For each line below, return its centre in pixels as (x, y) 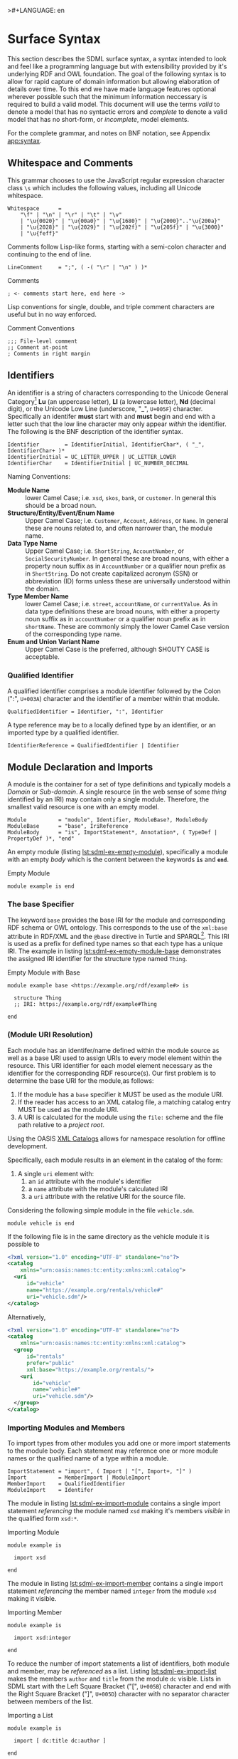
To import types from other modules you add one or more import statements (119, 1443)
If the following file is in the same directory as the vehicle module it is (108, 1236)
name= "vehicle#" (57, 1390)
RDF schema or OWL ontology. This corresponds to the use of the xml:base (118, 927)
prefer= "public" (50, 1363)
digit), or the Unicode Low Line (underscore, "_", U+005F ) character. (105, 409)
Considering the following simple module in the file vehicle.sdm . (101, 1210)
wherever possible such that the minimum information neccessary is (107, 96)
